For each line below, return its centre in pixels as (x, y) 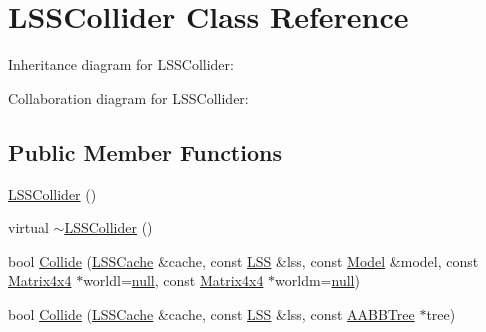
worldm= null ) (317, 280)
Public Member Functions (145, 151)
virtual (28, 227)
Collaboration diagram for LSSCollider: (128, 97)
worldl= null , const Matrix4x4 (173, 280)
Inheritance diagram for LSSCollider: (121, 64)
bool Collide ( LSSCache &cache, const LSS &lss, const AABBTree (211, 313)
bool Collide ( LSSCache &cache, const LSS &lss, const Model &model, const (243, 260)
